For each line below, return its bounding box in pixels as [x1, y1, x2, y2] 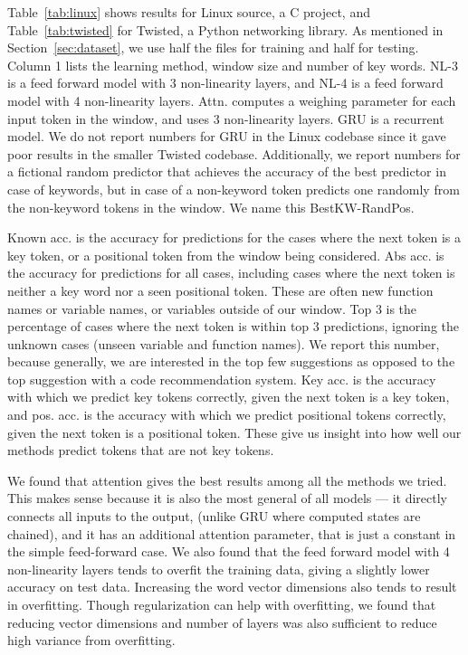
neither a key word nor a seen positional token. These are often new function [7, 280, 434, 299]
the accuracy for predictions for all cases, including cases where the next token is [7, 263, 455, 282]
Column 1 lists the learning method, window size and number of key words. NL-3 [7, 55, 458, 74]
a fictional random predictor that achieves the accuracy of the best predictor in [7, 162, 446, 181]
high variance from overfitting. [7, 631, 176, 650]
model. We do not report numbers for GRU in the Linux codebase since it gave [7, 127, 446, 146]
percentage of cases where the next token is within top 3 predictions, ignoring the [7, 317, 459, 336]
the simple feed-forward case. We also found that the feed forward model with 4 [7, 542, 450, 561]
